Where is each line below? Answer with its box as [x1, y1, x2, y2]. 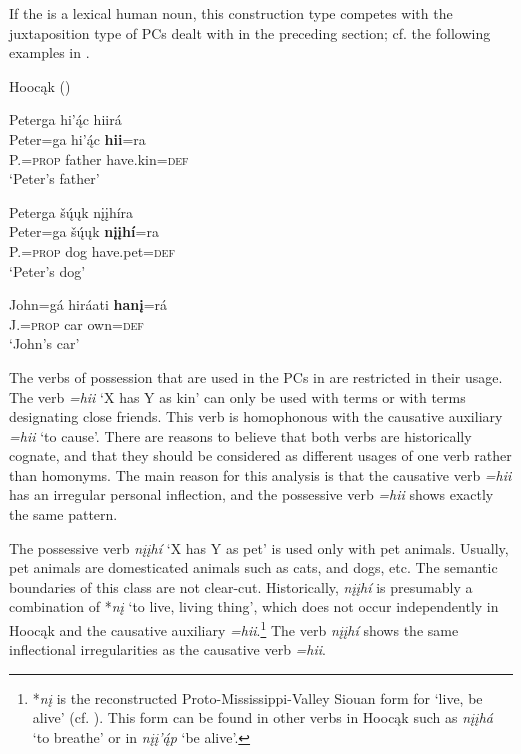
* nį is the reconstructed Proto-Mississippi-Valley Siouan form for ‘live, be [32, 687, 483, 708]
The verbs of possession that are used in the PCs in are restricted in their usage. [9, 366, 503, 387]
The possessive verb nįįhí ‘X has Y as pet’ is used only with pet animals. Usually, [9, 537, 509, 558]
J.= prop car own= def [9, 313, 144, 334]
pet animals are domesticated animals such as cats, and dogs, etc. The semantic [9, 557, 498, 578]
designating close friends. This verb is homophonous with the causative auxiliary [9, 406, 503, 427]
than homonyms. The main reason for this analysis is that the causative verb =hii [9, 464, 512, 485]
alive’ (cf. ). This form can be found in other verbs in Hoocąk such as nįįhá [32, 707, 493, 728]
